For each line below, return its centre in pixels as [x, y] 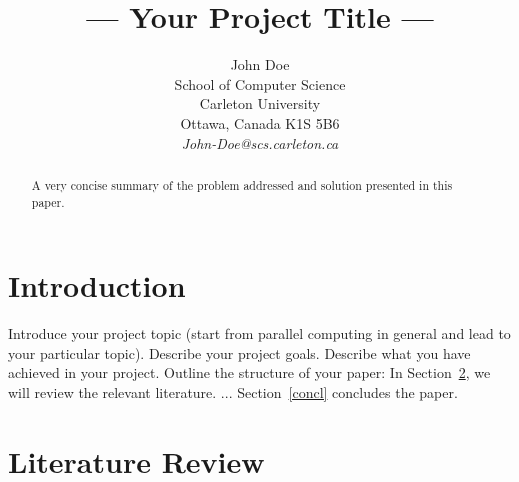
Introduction [97, 285]
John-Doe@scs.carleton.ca [260, 142]
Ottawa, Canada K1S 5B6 [260, 122]
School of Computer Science [260, 83]
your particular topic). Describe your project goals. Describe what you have [239, 352]
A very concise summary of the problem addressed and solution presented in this [242, 184]
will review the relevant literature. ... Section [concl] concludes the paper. [233, 391]
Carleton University [260, 103]
